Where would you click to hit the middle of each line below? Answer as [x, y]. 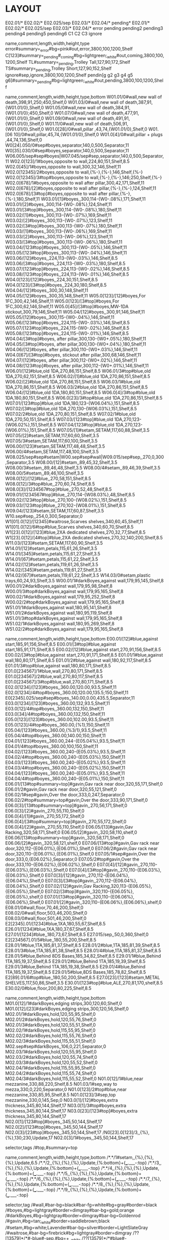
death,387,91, [139, 102]
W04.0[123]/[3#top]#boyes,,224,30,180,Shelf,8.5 [56, 285]
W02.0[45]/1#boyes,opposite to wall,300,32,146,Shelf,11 [63, 166]
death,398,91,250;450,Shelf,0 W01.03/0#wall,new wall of [65, 102]
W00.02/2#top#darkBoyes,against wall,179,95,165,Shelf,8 [65, 602]
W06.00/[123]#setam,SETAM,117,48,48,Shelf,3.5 [55, 446]
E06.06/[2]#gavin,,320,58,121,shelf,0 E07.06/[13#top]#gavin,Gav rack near [82, 843]
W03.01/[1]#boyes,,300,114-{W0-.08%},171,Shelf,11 [93, 199]
